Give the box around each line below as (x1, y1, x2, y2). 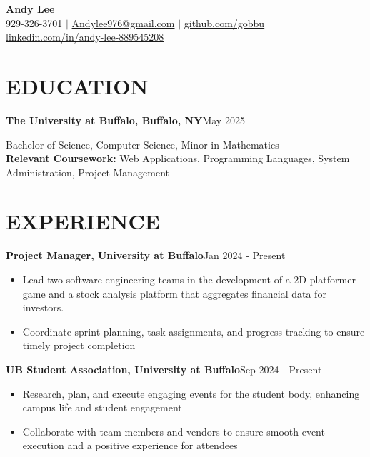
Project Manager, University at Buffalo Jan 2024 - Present (6, 248, 286, 263)
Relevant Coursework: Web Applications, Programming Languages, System (6, 151, 350, 166)
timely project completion (22, 338, 136, 353)
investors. (22, 300, 64, 315)
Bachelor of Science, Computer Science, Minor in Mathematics (6, 136, 279, 151)
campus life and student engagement (22, 400, 182, 415)
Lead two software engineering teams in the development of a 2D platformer (22, 272, 356, 286)
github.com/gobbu (184, 15, 265, 30)
